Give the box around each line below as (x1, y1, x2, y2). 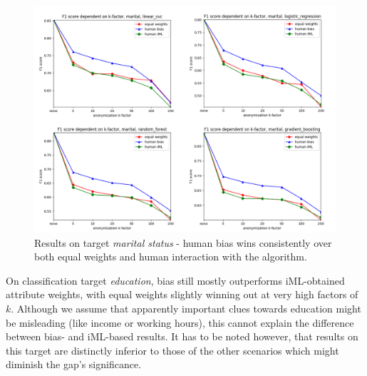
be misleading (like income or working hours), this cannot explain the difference (6, 315, 354, 330)
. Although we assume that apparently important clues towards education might (11, 300, 361, 315)
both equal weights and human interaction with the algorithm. (34, 249, 307, 264)
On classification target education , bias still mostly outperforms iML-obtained (6, 273, 345, 288)
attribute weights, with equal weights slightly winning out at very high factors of (6, 287, 358, 302)
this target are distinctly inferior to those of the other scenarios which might (6, 342, 339, 357)
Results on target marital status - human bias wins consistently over (34, 235, 332, 250)
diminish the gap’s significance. (6, 357, 142, 372)
